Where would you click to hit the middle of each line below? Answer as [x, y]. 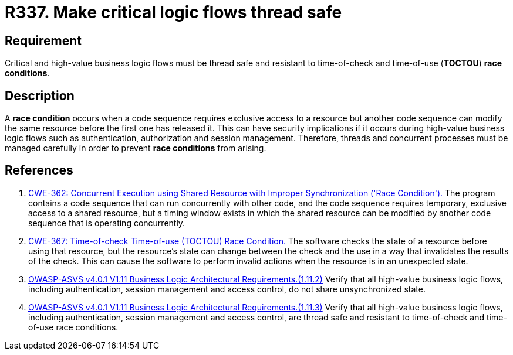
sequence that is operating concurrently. [107, 223]
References [39, 170]
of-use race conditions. [73, 327]
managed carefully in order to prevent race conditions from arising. [136, 148]
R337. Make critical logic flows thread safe [173, 12]
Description [40, 95]
